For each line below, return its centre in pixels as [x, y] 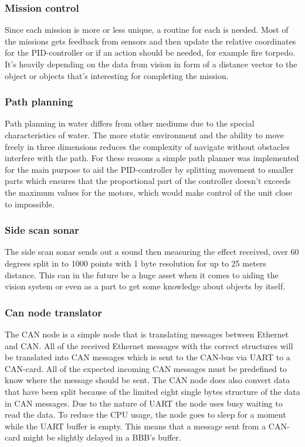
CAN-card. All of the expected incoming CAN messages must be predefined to [146, 368]
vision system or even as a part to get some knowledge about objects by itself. [145, 286]
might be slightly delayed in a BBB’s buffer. [102, 437]
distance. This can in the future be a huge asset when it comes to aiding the [142, 274]
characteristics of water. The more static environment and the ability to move [144, 135]
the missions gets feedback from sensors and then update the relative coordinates [150, 41]
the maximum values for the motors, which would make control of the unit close [149, 192]
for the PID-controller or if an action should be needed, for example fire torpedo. [150, 52]
